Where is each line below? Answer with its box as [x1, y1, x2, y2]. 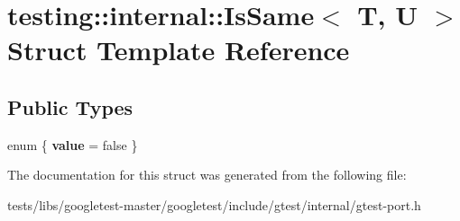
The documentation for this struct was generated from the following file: [7, 165, 407, 184]
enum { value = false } [7, 135, 138, 154]
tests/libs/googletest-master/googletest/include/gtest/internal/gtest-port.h [7, 195, 421, 214]
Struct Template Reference [7, 31, 350, 68]
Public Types [7, 93, 133, 120]
